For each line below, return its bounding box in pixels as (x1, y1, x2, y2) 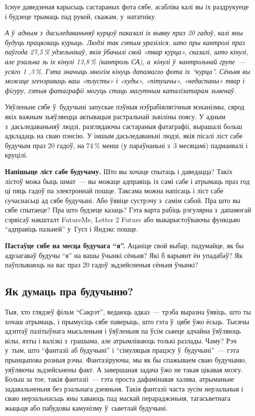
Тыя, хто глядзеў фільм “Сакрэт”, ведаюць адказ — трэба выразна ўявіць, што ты (5, 307, 251, 317)
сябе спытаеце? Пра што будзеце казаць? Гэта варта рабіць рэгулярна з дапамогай (5, 205, 252, 215)
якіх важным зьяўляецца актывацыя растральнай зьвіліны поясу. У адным (5, 111, 226, 121)
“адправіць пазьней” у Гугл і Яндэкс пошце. (5, 224, 139, 234)
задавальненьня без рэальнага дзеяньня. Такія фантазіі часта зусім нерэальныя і (5, 383, 243, 393)
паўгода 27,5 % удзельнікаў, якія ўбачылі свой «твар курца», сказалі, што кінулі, (5, 47, 249, 57)
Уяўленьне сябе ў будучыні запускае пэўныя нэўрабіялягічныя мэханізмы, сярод (5, 102, 245, 112)
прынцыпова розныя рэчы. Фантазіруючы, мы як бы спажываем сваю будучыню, (5, 355, 247, 365)
